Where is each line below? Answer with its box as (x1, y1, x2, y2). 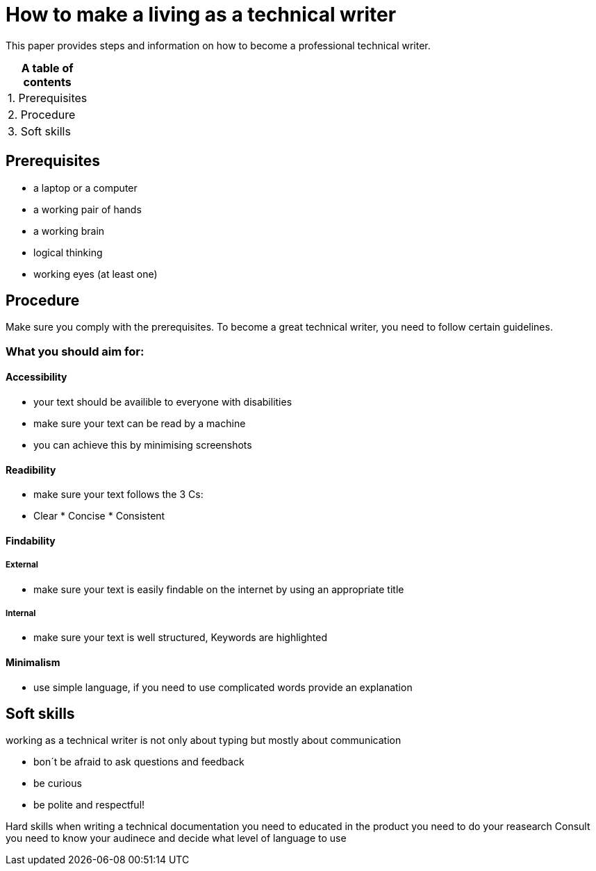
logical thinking (33, 246, 103, 258)
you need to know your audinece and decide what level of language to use (6, 832, 347, 845)
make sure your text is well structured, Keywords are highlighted (33, 631, 328, 644)
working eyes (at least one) (33, 267, 158, 280)
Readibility (6, 463, 56, 476)
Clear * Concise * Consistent (33, 510, 165, 522)
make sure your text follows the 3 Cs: (33, 488, 204, 501)
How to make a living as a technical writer (6, 3, 397, 26)
